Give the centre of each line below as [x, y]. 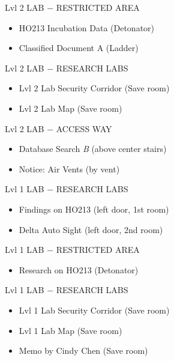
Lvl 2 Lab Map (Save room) [70, 108]
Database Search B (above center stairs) [93, 149]
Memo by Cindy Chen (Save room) [83, 350]
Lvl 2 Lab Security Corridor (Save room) [94, 88]
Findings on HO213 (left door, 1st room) [94, 209]
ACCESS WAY [84, 128]
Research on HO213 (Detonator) [79, 269]
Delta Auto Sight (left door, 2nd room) [91, 229]
